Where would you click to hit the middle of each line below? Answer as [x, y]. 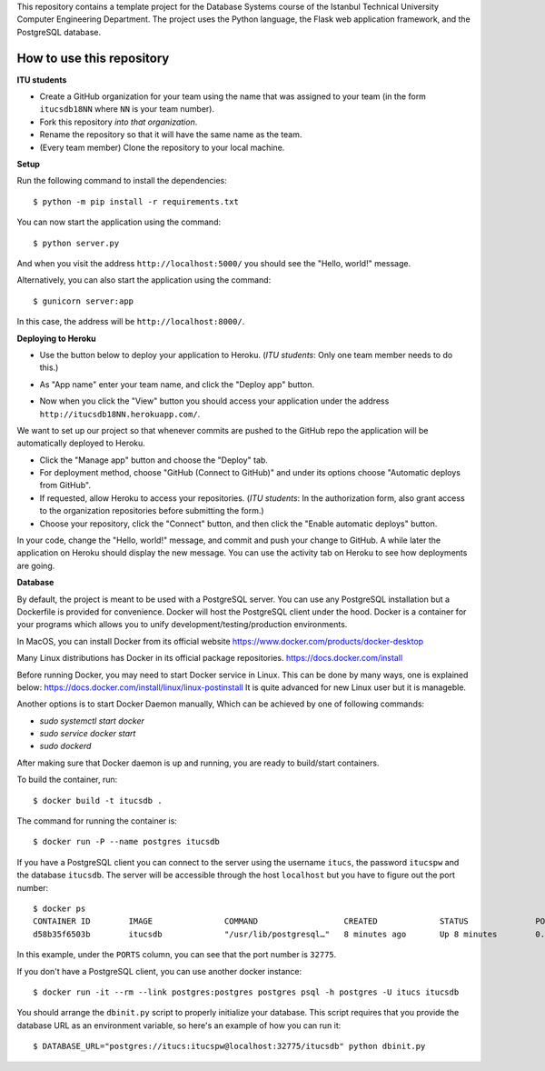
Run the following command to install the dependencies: [122, 181]
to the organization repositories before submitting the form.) [152, 511]
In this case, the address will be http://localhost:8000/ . [131, 322]
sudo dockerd [65, 746]
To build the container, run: [67, 780]
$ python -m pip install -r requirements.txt [136, 201]
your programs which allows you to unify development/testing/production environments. [182, 625]
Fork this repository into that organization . [119, 122]
